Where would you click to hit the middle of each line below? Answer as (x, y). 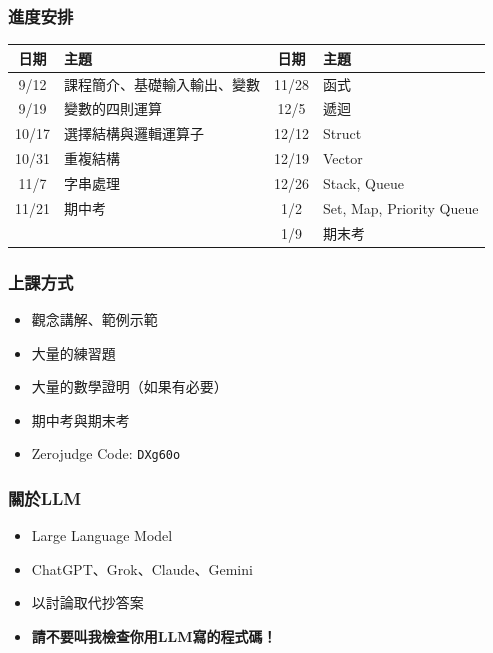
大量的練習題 (73, 352)
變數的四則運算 (113, 108)
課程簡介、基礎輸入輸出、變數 (162, 83)
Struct (342, 133)
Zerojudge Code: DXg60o (106, 453)
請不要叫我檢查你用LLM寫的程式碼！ (154, 635)
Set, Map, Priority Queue (401, 207)
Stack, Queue (363, 182)
